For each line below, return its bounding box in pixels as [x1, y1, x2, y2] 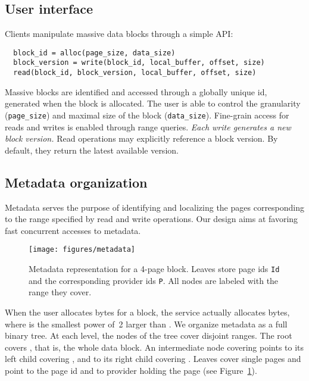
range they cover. [29, 286, 92, 298]
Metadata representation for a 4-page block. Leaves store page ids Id [29, 263, 280, 275]
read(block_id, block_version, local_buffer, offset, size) [13, 68, 257, 77]
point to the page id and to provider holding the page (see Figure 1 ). [5, 364, 257, 376]
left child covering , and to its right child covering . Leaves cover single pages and [5, 352, 301, 365]
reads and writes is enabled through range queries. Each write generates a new [5, 120, 291, 133]
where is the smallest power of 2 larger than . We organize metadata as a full [5, 317, 288, 330]
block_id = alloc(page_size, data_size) [13, 48, 176, 57]
